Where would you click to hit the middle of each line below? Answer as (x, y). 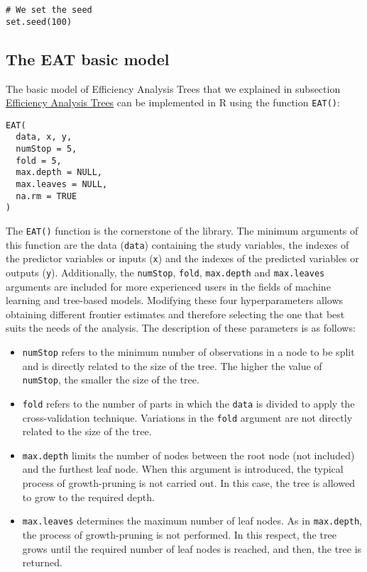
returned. (42, 562)
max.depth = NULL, (59, 173)
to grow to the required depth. (88, 497)
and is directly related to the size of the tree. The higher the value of (172, 365)
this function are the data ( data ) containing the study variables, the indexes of (177, 244)
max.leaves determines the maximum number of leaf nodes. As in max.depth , (192, 521)
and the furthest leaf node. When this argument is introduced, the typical (183, 469)
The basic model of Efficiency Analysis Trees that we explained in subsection (173, 88)
